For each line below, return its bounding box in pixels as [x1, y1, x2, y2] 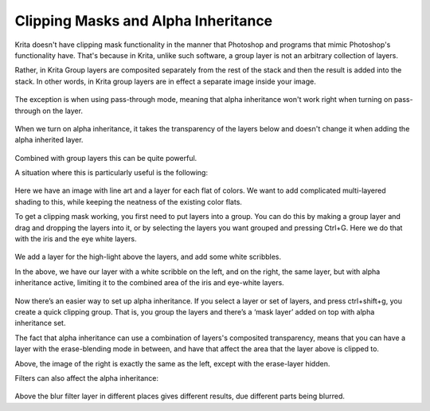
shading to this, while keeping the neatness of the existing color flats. [14, 197, 243, 206]
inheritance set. [14, 319, 66, 328]
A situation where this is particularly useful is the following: [14, 168, 209, 178]
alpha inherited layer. [14, 135, 84, 145]
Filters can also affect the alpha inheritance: [14, 373, 159, 382]
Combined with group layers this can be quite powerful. [14, 153, 197, 162]
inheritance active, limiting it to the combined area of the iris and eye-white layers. [14, 278, 284, 288]
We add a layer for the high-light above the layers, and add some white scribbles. [14, 252, 282, 262]
